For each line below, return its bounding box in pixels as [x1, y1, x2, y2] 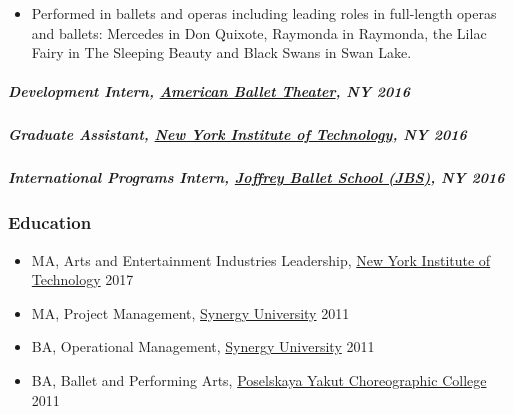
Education [8, 210, 92, 235]
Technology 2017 [31, 269, 134, 290]
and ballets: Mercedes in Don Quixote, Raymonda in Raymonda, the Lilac [31, 22, 487, 43]
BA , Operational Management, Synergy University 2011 [31, 336, 375, 357]
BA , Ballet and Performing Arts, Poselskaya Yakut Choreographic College [31, 369, 487, 390]
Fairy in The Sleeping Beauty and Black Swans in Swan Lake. [31, 42, 412, 63]
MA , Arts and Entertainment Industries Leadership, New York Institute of [31, 249, 491, 270]
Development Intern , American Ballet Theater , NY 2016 [8, 81, 410, 102]
